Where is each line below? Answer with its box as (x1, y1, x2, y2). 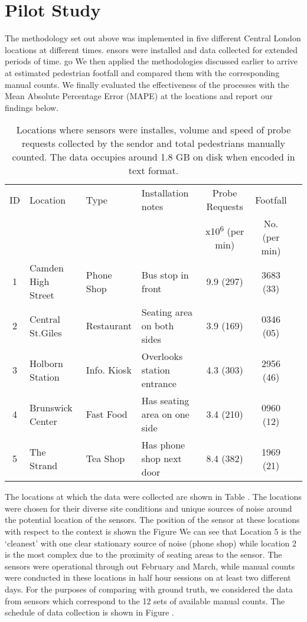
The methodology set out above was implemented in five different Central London (5, 32, 301, 44)
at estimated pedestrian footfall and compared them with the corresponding (5, 66, 280, 78)
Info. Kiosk (86, 363, 132, 377)
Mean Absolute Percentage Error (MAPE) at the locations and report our (5, 90, 273, 102)
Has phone (141, 438, 185, 452)
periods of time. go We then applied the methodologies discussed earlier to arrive (5, 55, 298, 67)
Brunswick (30, 400, 73, 414)
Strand (30, 458, 58, 472)
